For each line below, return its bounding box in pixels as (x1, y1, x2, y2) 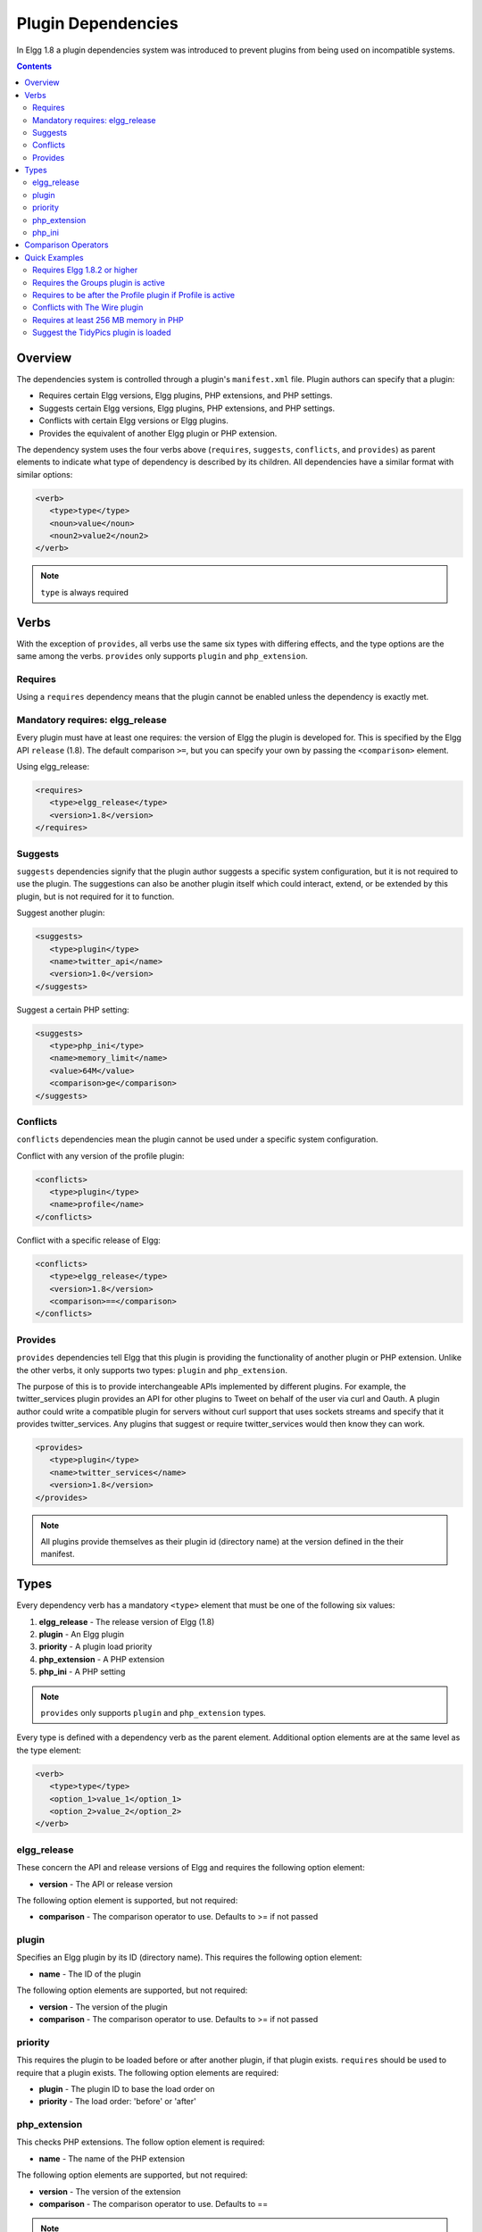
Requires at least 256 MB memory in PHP (32, 314, 185, 325)
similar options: (16, 469, 73, 479)
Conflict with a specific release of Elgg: (16, 1235, 161, 1245)
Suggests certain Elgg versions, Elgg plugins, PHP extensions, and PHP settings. (38, 403, 335, 413)
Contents (16, 61, 53, 71)
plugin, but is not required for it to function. (16, 891, 175, 902)
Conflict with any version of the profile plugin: (16, 1150, 185, 1161)
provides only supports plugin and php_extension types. (40, 1708, 267, 1719)
